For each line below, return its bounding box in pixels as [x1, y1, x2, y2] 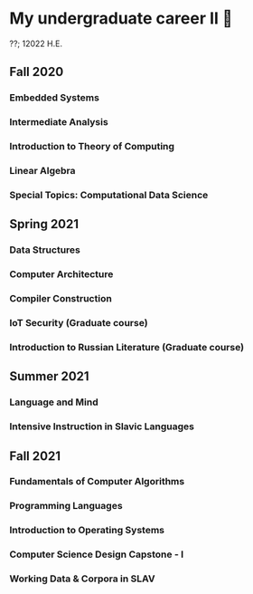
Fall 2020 [9, 64, 64, 80]
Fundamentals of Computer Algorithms [9, 475, 185, 488]
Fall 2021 [9, 448, 61, 464]
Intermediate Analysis [9, 116, 108, 129]
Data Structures [9, 244, 81, 256]
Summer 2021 [9, 369, 89, 384]
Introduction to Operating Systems [9, 524, 165, 537]
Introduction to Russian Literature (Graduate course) [9, 340, 245, 353]
